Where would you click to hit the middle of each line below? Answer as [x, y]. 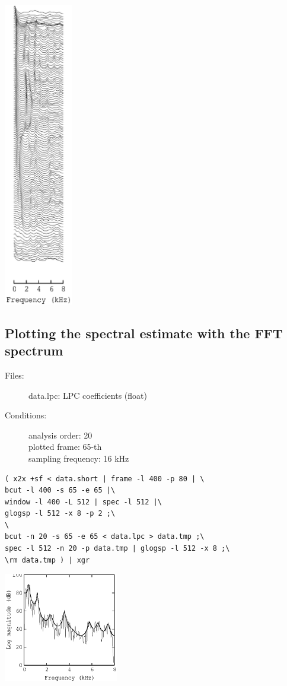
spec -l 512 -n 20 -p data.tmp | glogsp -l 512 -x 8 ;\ [117, 549]
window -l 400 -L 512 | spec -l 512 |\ [83, 502]
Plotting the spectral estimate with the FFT [144, 333]
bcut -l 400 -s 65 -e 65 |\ [60, 490]
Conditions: [26, 415]
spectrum [34, 350]
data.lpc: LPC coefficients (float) [88, 395]
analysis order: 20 [60, 435]
